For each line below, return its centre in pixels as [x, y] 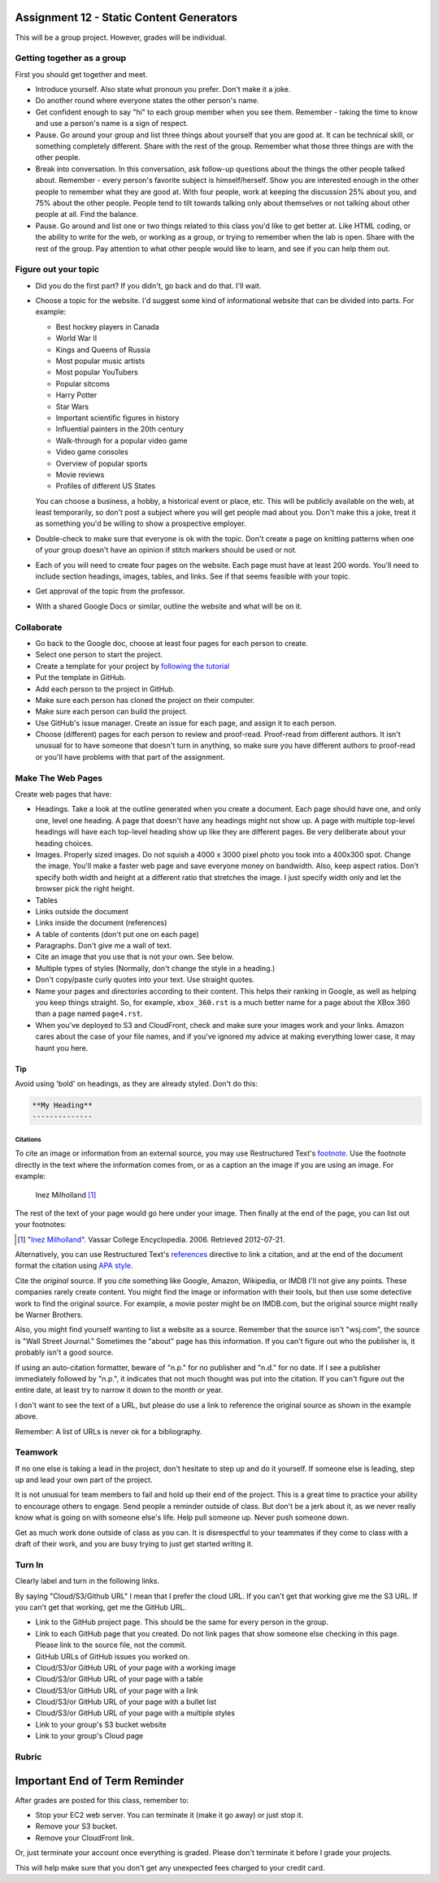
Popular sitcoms [83, 384]
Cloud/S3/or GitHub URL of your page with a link [117, 1690]
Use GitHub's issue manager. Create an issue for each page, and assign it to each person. [186, 722]
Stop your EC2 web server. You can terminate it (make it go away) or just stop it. [170, 1815]
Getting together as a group [71, 59]
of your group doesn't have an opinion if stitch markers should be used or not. [166, 550]
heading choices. [64, 843]
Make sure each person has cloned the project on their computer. [145, 700]
